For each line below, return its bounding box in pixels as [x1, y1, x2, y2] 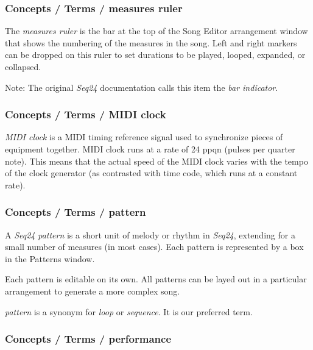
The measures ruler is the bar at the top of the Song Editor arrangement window [5, 24, 308, 37]
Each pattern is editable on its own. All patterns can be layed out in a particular [5, 273, 307, 285]
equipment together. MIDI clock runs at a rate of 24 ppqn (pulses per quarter [5, 143, 295, 155]
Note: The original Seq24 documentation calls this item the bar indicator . [5, 80, 278, 93]
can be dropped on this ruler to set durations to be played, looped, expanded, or [5, 48, 306, 61]
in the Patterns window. [5, 252, 95, 265]
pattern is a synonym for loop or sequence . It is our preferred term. [5, 305, 253, 318]
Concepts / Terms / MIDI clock [5, 107, 166, 122]
